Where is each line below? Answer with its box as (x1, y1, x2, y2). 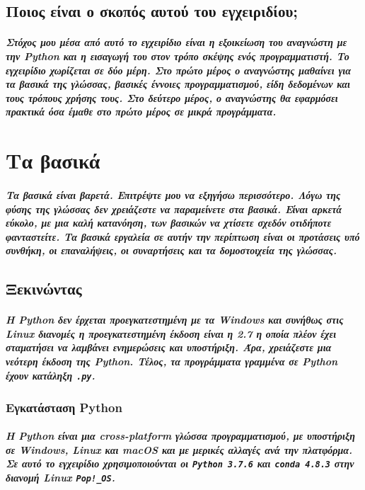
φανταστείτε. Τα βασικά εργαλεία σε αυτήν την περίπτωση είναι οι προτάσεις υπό (6, 229, 360, 244)
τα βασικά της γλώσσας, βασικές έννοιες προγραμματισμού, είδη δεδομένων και (6, 76, 350, 91)
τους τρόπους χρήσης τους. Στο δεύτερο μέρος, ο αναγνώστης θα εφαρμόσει (6, 90, 338, 105)
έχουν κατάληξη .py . (6, 367, 95, 382)
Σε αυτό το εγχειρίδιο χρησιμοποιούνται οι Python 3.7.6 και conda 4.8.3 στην (6, 456, 354, 471)
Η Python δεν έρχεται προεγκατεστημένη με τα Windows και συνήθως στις (6, 312, 344, 327)
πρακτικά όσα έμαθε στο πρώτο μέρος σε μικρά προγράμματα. (6, 104, 277, 119)
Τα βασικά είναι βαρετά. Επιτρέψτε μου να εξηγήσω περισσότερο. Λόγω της (6, 187, 341, 202)
